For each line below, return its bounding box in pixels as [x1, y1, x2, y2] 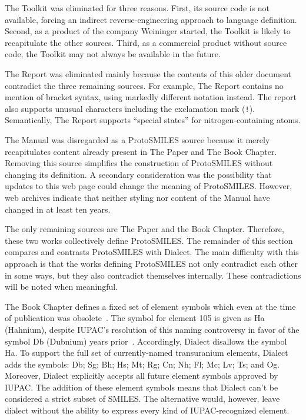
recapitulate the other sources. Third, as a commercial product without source [5, 36, 287, 48]
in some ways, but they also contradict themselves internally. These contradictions [5, 269, 301, 281]
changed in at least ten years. [5, 203, 111, 215]
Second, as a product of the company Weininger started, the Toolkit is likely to [5, 25, 291, 37]
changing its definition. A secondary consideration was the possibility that [5, 168, 272, 180]
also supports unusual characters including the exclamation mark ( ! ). [5, 102, 255, 114]
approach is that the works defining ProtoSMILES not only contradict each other [5, 257, 298, 269]
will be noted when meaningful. [5, 280, 118, 293]
